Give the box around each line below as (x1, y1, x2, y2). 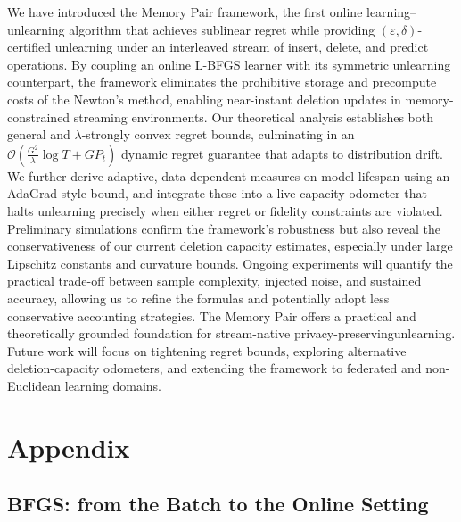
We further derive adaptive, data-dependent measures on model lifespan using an (7, 166, 450, 185)
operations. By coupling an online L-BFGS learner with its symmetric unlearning (7, 54, 451, 73)
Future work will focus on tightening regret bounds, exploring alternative (7, 341, 407, 360)
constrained (7, 107, 70, 126)
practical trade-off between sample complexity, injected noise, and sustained (7, 271, 422, 290)
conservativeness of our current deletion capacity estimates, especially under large (7, 236, 453, 255)
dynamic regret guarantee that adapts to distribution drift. (120, 144, 443, 162)
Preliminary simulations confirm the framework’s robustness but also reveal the (7, 219, 440, 237)
